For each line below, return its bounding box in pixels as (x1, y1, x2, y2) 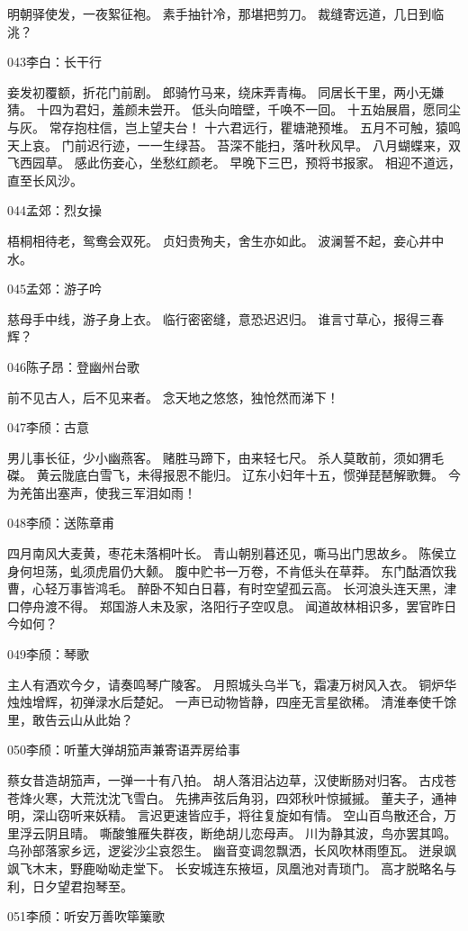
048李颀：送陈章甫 (7, 513, 114, 532)
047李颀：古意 (7, 418, 89, 437)
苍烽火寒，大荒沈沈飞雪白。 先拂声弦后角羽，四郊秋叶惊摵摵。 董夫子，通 (7, 788, 445, 807)
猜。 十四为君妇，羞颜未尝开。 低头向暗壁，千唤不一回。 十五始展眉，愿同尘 (7, 100, 461, 119)
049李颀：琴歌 (7, 645, 89, 664)
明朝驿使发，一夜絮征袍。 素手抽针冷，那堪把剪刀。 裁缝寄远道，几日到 (7, 5, 432, 23)
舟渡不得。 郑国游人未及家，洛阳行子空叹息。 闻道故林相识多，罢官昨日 (31, 596, 457, 615)
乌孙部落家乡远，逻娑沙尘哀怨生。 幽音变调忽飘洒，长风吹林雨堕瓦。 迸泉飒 (7, 841, 457, 860)
